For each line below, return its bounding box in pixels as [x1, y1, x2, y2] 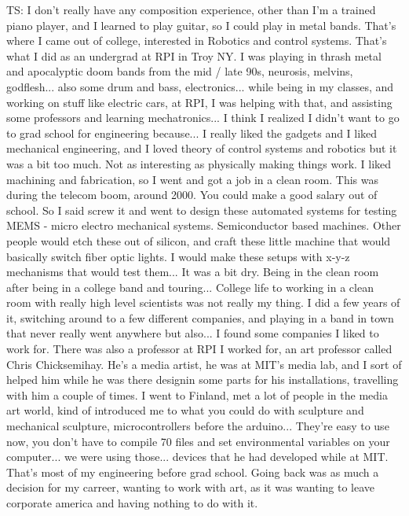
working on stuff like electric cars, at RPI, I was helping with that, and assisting [6, 94, 393, 110]
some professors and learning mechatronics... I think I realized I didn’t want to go [6, 109, 400, 126]
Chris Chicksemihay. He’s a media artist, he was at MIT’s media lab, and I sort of [6, 356, 402, 372]
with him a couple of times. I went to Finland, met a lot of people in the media [6, 386, 388, 403]
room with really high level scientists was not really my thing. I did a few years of [6, 294, 400, 311]
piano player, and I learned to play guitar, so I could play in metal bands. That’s [6, 17, 396, 33]
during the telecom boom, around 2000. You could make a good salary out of [6, 186, 378, 203]
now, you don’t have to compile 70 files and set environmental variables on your [6, 433, 390, 449]
